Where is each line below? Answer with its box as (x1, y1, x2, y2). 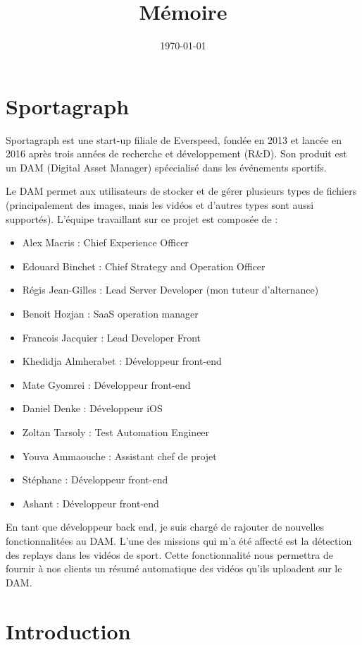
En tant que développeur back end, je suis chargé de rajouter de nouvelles (6, 519, 325, 534)
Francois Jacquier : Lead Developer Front (22, 330, 201, 344)
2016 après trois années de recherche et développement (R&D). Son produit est (6, 146, 347, 161)
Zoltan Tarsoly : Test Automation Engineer (22, 424, 210, 439)
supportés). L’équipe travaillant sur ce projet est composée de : (6, 211, 278, 226)
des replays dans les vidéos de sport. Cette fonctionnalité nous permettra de (6, 547, 334, 562)
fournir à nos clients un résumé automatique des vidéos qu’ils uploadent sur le (6, 561, 342, 576)
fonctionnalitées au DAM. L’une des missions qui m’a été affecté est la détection (6, 533, 352, 548)
